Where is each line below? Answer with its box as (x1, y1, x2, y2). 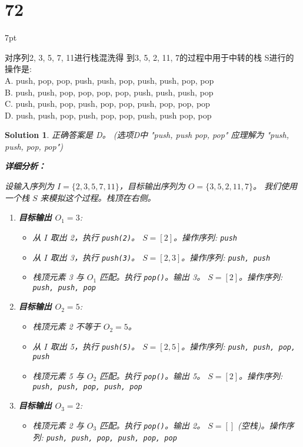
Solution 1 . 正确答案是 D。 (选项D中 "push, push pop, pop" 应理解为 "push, (5, 129, 289, 141)
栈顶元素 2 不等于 (32, 320, 101, 333)
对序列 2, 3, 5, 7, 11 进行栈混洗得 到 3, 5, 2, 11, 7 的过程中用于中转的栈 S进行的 (5, 51, 294, 63)
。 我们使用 (253, 180, 298, 192)
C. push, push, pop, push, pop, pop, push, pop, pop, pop (5, 97, 210, 110)
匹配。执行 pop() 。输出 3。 (99, 271, 205, 283)
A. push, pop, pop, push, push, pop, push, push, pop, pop (5, 74, 214, 86)
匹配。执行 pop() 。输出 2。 (99, 419, 205, 431)
